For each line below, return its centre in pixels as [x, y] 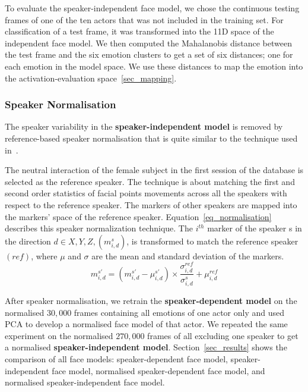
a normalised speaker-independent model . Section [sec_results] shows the [146, 347]
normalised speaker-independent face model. [85, 382]
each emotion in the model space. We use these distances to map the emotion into [154, 66]
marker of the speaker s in [255, 228]
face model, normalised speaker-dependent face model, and [158, 370]
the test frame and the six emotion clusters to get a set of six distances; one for [149, 54]
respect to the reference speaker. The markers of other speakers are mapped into [151, 204]
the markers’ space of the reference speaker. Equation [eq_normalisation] [138, 216]
